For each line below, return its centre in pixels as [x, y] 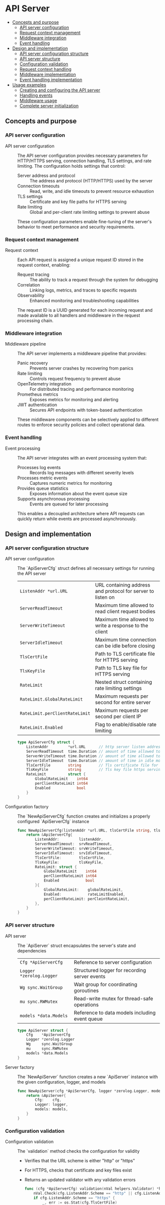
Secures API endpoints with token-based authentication [86, 410]
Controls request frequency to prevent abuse [75, 379]
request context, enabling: [44, 265]
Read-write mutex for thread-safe [113, 999]
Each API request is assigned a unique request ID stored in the [81, 260]
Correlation [29, 285]
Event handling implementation [51, 80]
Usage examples [29, 85]
